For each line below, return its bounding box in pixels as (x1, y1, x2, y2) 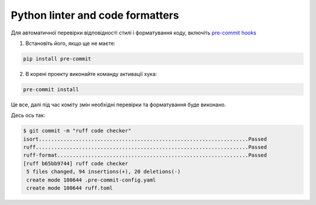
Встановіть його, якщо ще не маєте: (25, 40, 116, 47)
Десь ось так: (11, 112, 46, 119)
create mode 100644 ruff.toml (26, 185, 114, 191)
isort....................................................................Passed (23, 135, 267, 143)
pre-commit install (23, 86, 79, 93)
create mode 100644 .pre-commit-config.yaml (26, 176, 156, 183)
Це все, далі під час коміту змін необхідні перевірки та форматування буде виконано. (11, 101, 226, 108)
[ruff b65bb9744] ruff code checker (23, 160, 129, 166)
